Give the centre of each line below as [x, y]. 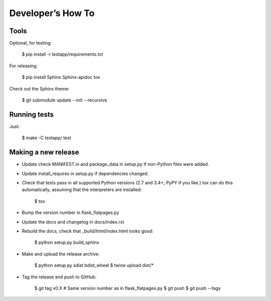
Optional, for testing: [31, 43]
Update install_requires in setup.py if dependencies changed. [85, 173]
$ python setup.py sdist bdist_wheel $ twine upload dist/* [94, 265]
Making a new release [44, 153]
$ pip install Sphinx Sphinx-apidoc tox [61, 77]
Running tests [32, 114]
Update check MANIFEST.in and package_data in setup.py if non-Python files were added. [115, 164]
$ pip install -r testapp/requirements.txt [62, 54]
